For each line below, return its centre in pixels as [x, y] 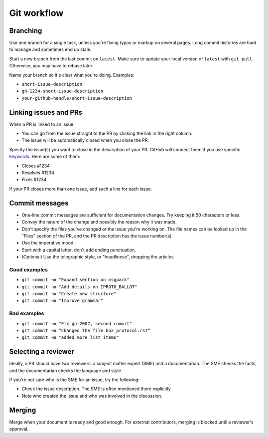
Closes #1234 [36, 166]
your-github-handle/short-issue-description [77, 98]
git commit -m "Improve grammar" [63, 301]
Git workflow [36, 13]
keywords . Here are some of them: [45, 157]
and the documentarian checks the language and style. [66, 370]
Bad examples [27, 313]
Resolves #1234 [38, 173]
